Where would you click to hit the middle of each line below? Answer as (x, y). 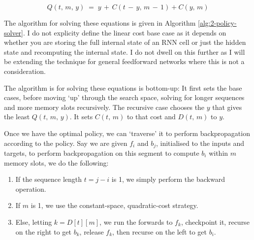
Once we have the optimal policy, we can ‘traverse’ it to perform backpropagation (127, 133)
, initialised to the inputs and (200, 143)
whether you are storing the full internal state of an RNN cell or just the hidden (125, 42)
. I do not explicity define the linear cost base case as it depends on (125, 32)
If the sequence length (49, 179)
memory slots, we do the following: (56, 162)
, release (92, 231)
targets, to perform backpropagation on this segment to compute (102, 153)
